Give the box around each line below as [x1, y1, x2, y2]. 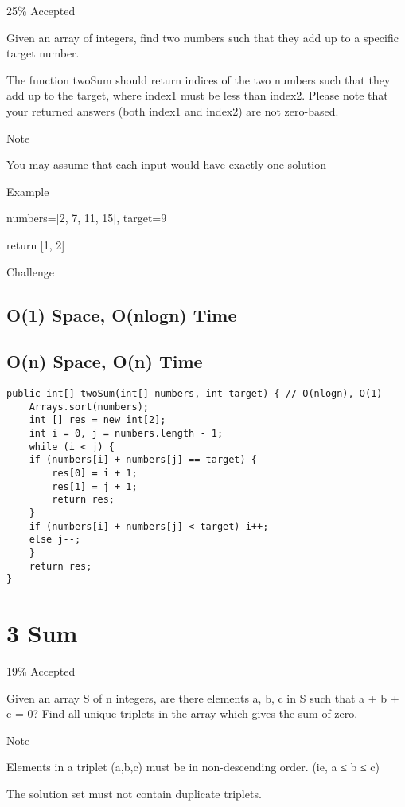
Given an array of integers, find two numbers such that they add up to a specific [6, 29, 399, 45]
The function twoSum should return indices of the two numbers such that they [6, 71, 391, 88]
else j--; [29, 534, 81, 546]
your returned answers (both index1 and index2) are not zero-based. [6, 102, 339, 119]
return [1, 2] [6, 236, 65, 253]
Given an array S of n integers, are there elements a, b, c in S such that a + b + [6, 689, 399, 706]
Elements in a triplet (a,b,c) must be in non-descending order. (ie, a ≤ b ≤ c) [6, 758, 380, 775]
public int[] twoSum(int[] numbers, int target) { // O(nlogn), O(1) [6, 388, 383, 400]
